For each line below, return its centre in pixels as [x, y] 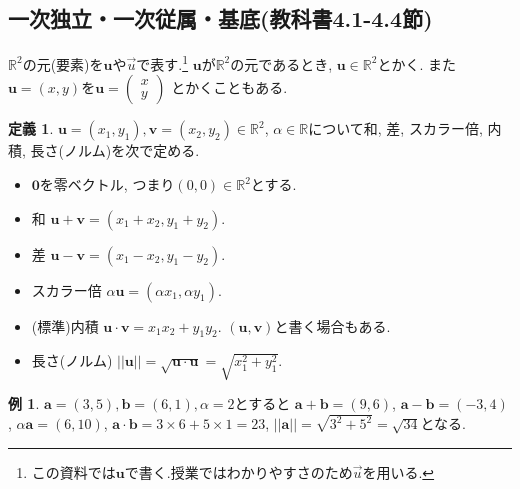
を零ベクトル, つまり [107, 184]
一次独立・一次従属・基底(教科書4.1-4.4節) [220, 18]
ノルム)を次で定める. [131, 150]
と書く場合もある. [332, 325]
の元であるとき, [281, 63]
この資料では [73, 471]
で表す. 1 [162, 62]
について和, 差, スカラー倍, [395, 128]
